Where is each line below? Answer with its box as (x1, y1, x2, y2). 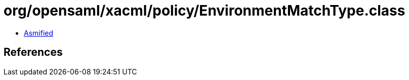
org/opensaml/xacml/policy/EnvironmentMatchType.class (4, 2, 405, 19)
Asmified (24, 28, 54, 37)
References (4, 46, 63, 59)
